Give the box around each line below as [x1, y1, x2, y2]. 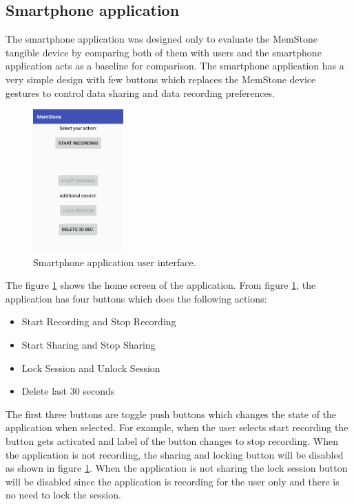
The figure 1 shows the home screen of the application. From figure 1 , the [6, 278, 316, 292]
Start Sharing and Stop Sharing [21, 337, 156, 351]
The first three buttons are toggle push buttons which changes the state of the [6, 406, 337, 421]
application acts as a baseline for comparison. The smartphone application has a [6, 58, 344, 73]
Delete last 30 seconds [21, 384, 115, 398]
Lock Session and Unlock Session [21, 360, 160, 375]
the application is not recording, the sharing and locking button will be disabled [6, 447, 344, 461]
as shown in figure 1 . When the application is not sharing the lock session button [6, 461, 348, 475]
